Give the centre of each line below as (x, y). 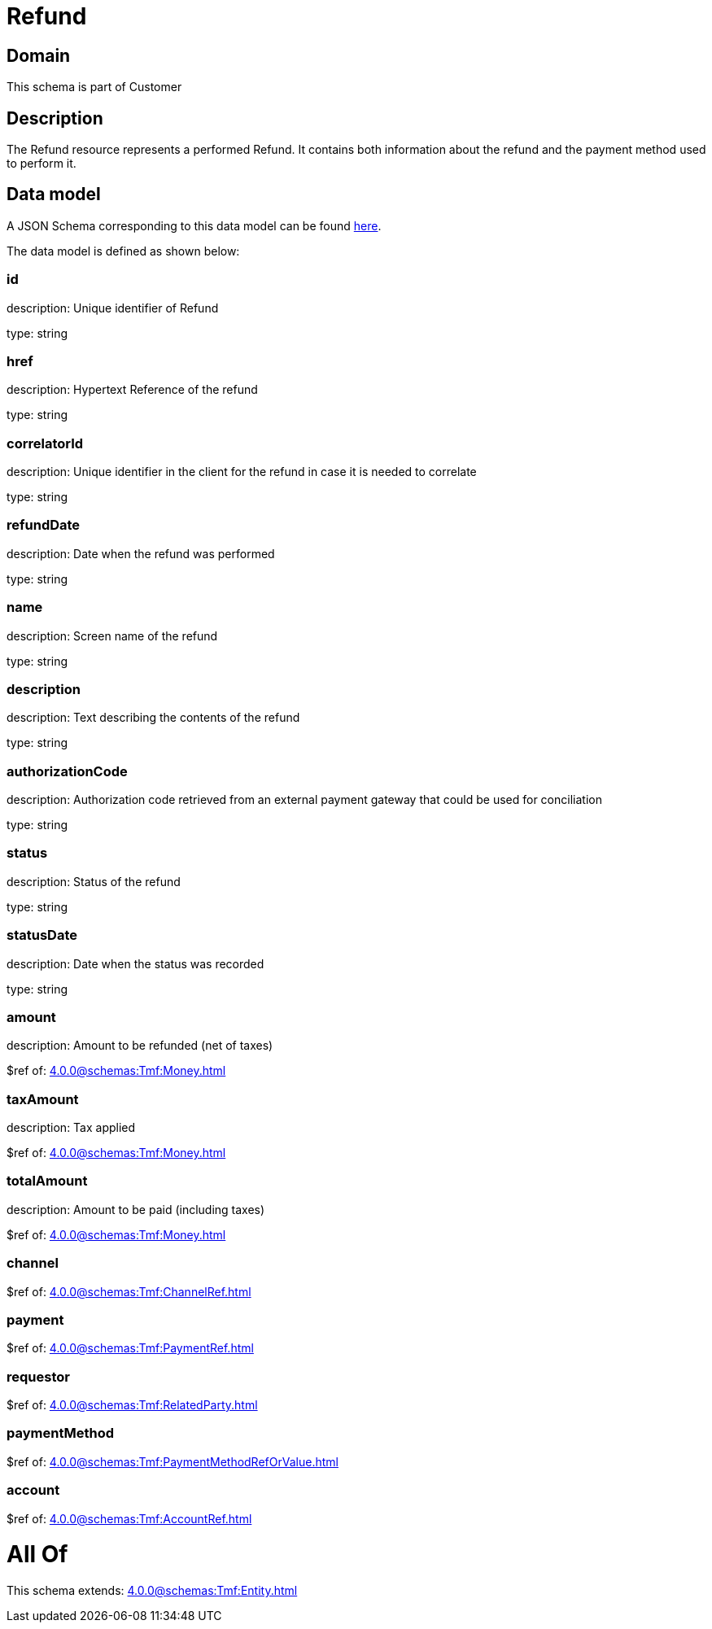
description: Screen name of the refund (112, 635)
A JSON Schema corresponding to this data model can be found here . (194, 225)
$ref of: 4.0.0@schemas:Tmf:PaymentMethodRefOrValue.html (173, 1461)
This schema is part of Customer (94, 87)
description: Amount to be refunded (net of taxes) (140, 1046)
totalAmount (47, 1181)
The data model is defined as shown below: (123, 251)
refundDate (44, 525)
